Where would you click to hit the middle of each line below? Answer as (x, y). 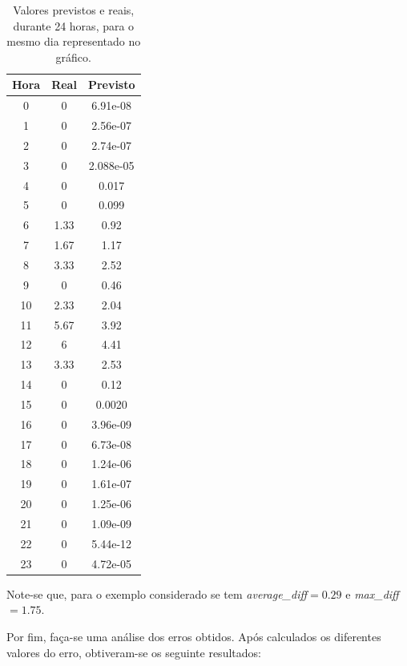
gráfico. (73, 57)
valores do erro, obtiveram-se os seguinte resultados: (134, 652)
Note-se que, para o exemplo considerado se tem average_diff (157, 593)
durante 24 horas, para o (74, 25)
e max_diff (372, 593)
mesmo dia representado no (74, 41)
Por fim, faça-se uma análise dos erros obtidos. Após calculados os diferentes (194, 636)
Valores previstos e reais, (74, 10)
